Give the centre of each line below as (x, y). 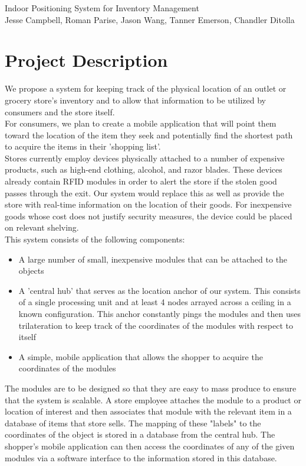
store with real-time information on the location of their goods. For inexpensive (148, 204)
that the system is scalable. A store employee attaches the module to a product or (153, 399)
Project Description (86, 60)
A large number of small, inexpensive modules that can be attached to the (153, 259)
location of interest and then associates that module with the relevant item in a (148, 411)
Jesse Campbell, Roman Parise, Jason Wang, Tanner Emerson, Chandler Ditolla (150, 19)
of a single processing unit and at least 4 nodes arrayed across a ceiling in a (155, 302)
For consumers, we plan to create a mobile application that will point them (141, 123)
